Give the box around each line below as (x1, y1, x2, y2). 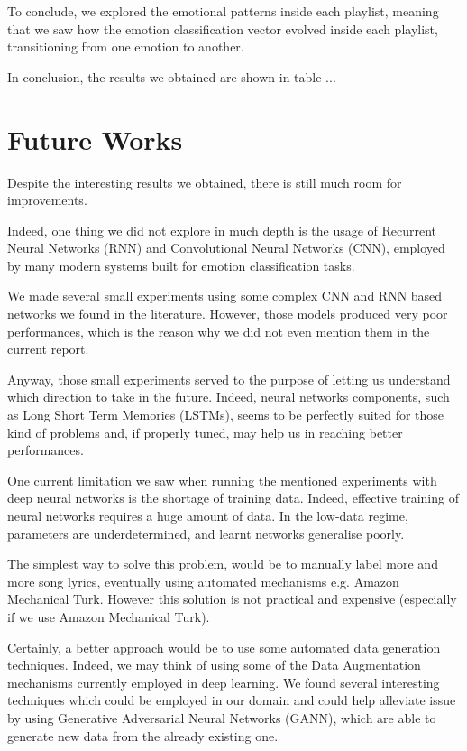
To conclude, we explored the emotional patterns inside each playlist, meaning (7, 2, 439, 20)
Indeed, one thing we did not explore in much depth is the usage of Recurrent (7, 220, 437, 239)
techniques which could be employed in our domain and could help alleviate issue (7, 691, 456, 709)
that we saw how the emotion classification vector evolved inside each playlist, (7, 19, 438, 38)
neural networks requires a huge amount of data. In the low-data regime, (7, 506, 408, 524)
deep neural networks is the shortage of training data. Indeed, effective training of (7, 488, 459, 507)
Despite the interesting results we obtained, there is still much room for (7, 172, 402, 191)
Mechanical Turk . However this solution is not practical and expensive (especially (7, 589, 457, 608)
